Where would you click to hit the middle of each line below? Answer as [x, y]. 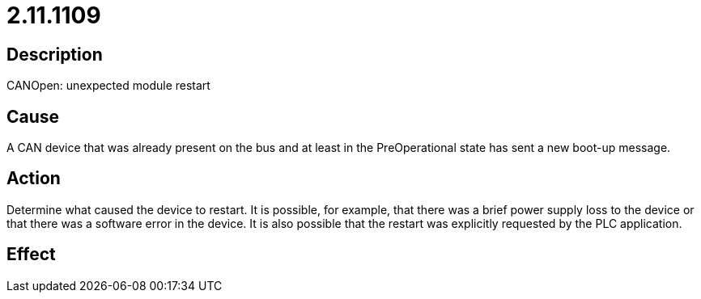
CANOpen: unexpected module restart [108, 86]
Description [55, 54]
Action [34, 179]
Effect [31, 255]
